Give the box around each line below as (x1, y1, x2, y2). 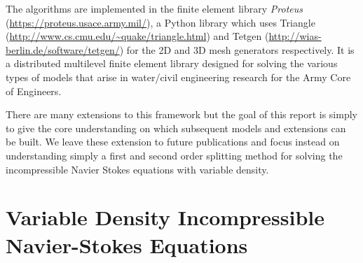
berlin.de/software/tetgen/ (6, 42, 120, 57)
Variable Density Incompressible (6, 203, 324, 232)
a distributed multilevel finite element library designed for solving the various (6, 56, 338, 71)
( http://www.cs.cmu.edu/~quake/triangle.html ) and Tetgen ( (6, 29, 269, 43)
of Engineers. (6, 83, 62, 98)
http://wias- (268, 29, 322, 43)
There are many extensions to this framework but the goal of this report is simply (6, 107, 357, 122)
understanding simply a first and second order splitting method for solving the (6, 148, 343, 162)
